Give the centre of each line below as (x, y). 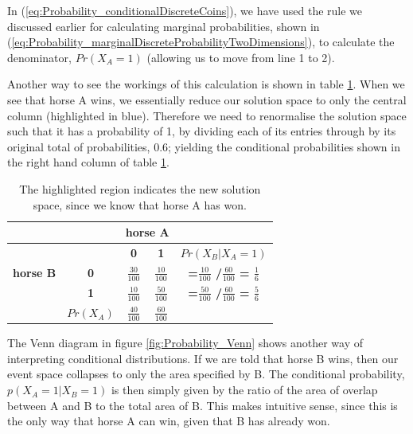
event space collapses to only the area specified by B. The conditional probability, (206, 374)
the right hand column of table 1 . (88, 162)
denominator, (39, 57)
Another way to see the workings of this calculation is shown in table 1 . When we (206, 84)
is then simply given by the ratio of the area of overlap (244, 390)
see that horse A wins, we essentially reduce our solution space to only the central (207, 99)
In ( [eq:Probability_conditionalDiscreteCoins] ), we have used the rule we (185, 10)
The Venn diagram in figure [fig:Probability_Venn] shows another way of (185, 343)
